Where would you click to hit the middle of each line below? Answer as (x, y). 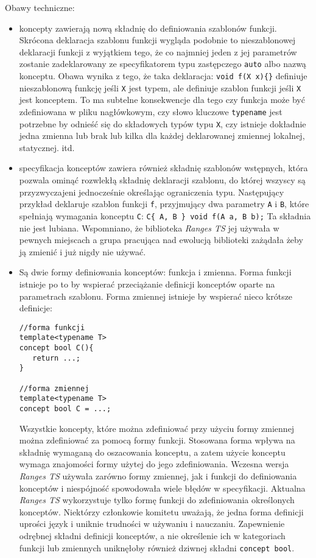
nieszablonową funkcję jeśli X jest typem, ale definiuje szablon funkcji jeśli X (160, 87)
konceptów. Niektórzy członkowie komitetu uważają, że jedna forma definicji (161, 511)
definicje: (36, 308)
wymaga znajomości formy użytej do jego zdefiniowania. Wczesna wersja (154, 464)
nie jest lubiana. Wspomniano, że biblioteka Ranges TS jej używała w (149, 228)
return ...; (57, 358)
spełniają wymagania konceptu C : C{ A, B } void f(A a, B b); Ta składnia (165, 215)
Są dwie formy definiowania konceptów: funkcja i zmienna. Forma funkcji (155, 272)
